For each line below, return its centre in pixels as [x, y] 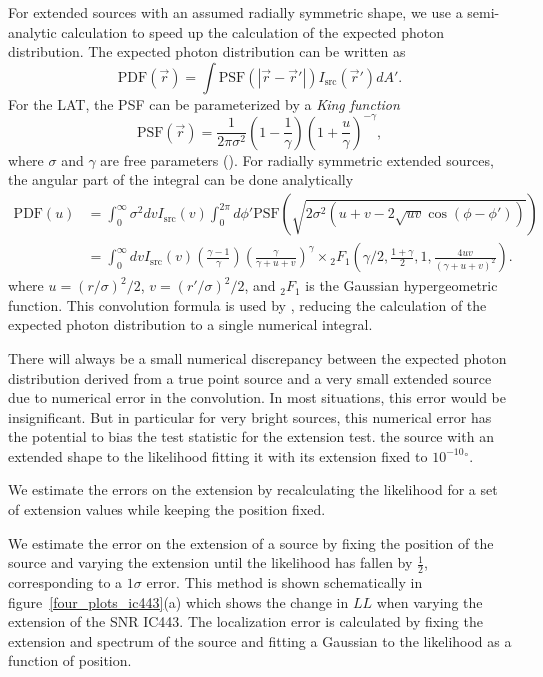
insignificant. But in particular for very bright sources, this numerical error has [250, 416]
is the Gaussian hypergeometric [401, 285]
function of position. [70, 660]
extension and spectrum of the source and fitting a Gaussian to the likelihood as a [260, 640]
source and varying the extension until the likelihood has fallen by [210, 562]
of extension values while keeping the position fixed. [167, 509]
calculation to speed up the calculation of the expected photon [253, 31]
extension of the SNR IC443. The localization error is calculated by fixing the [245, 621]
